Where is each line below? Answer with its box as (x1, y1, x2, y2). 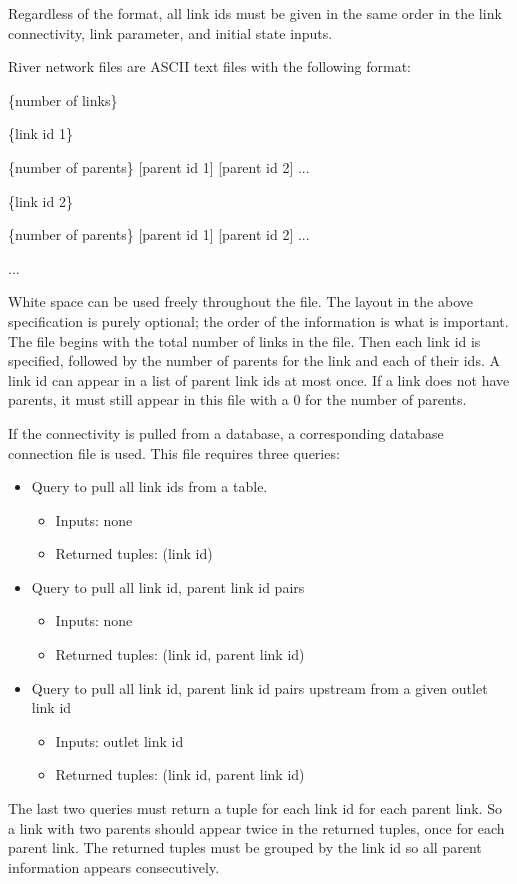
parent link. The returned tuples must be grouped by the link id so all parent (8, 837, 482, 858)
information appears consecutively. (8, 856, 220, 877)
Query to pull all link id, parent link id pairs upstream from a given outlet (31, 677, 488, 698)
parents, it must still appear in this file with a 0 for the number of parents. (8, 389, 467, 410)
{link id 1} (8, 123, 73, 144)
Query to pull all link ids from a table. (31, 476, 268, 497)
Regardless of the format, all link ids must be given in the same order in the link (8, 3, 502, 23)
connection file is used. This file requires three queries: (8, 442, 340, 463)
